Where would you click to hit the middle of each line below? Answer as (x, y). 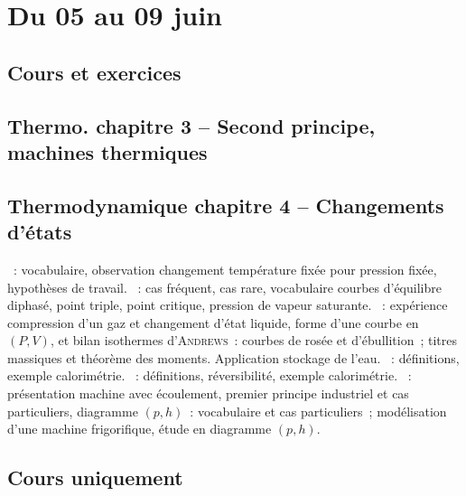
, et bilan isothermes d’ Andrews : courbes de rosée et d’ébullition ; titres (254, 340)
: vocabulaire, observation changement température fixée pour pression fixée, (225, 269)
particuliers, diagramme (73, 411)
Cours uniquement (95, 477)
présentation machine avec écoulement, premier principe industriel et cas (208, 393)
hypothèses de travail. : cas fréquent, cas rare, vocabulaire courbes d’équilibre (224, 287)
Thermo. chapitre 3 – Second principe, (191, 125)
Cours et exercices (94, 72)
